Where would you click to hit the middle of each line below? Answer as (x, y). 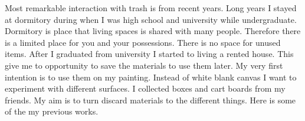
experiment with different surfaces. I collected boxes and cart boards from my (145, 88)
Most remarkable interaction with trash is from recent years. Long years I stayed (151, 8)
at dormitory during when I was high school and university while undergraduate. (151, 19)
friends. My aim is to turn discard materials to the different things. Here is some (150, 100)
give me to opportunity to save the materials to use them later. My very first (144, 65)
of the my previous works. (52, 111)
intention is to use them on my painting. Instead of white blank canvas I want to (151, 77)
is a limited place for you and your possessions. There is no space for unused (143, 42)
